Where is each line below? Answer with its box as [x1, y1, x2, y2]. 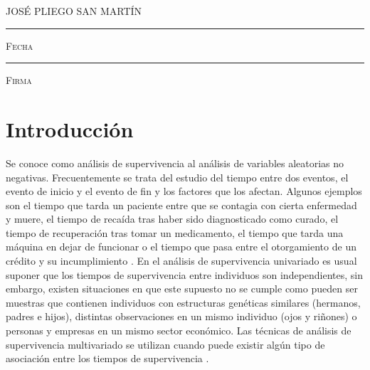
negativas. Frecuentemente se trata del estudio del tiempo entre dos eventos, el [6, 169, 349, 184]
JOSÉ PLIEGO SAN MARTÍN [6, 4, 142, 18]
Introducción [6, 114, 134, 143]
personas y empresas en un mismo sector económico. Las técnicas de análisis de [6, 323, 351, 338]
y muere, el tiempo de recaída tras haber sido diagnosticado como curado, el [6, 211, 339, 226]
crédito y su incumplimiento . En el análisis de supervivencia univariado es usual [6, 253, 357, 268]
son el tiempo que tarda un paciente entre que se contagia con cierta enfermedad [6, 197, 357, 212]
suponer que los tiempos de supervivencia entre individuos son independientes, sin [6, 267, 364, 282]
